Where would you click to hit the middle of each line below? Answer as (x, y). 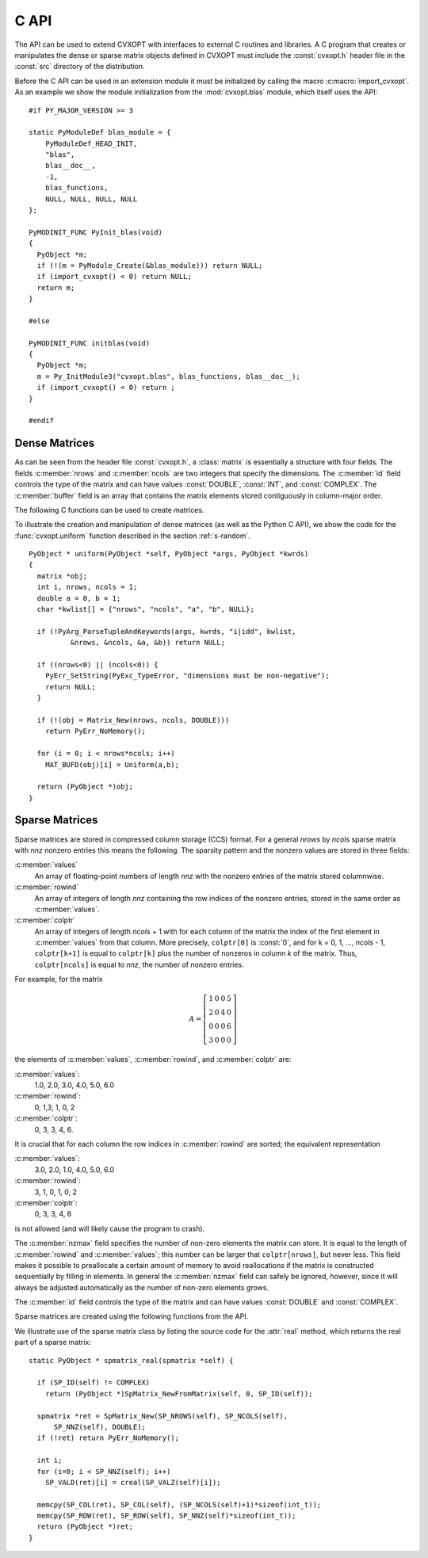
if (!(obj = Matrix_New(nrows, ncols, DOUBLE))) (133, 720)
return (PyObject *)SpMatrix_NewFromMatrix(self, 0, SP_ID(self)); (179, 1394)
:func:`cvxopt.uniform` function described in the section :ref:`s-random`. (133, 536)
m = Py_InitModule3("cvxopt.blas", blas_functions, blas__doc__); (168, 376)
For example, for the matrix (59, 979)
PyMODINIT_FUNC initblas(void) (90, 343)
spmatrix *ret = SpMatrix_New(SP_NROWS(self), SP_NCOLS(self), (162, 1416)
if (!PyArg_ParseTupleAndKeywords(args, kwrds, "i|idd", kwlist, (166, 631)
